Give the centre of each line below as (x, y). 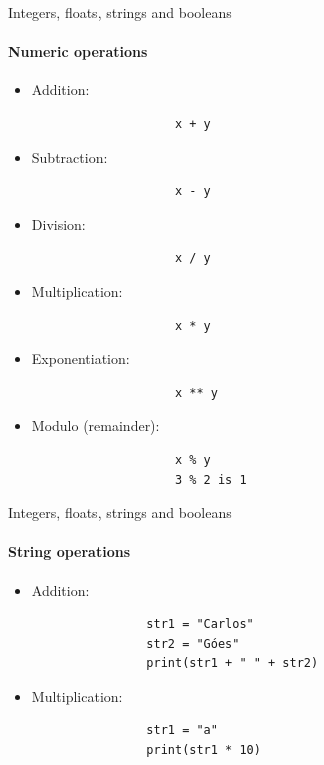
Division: (58, 223)
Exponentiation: (80, 358)
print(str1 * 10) (203, 750)
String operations (69, 551)
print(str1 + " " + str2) (232, 663)
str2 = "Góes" (193, 643)
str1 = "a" (182, 730)
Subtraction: (69, 156)
